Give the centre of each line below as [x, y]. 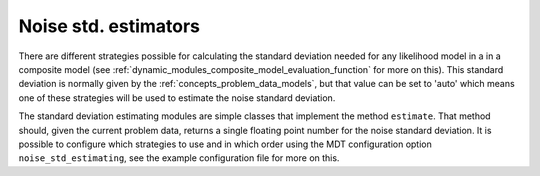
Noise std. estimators [109, 26]
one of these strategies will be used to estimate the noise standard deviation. [177, 97]
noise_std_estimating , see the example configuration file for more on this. [179, 158]
